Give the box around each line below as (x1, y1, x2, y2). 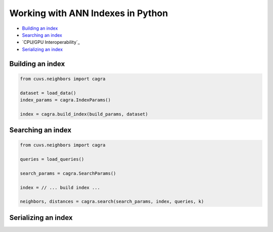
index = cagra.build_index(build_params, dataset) (20, 111, 149, 117)
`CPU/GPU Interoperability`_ (22, 39, 80, 45)
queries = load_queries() (20, 156, 84, 162)
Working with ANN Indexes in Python (9, 8, 168, 19)
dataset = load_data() (20, 90, 76, 96)
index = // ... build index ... (20, 185, 101, 190)
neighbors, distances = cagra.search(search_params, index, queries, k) (20, 199, 204, 204)
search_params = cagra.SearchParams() (20, 170, 116, 176)
